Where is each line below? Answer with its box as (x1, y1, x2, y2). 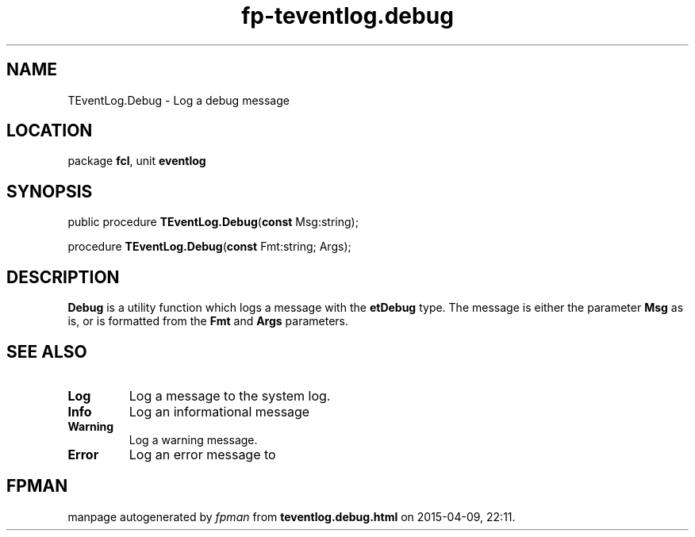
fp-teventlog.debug (241, 2, 454, 29)
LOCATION (6, 121, 93, 141)
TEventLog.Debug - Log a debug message (67, 93, 290, 107)
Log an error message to (129, 446, 276, 462)
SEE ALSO (6, 341, 87, 362)
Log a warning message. (129, 432, 258, 447)
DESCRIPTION (6, 267, 120, 287)
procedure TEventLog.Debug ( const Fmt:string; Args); (67, 240, 351, 254)
